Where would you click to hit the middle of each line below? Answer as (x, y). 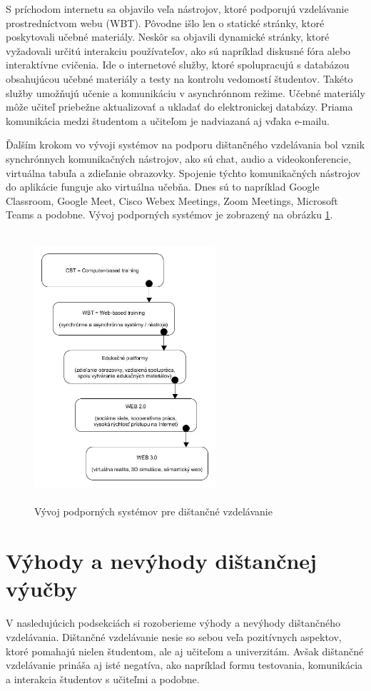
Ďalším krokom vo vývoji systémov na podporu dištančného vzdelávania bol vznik (185, 145)
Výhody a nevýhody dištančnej (161, 561)
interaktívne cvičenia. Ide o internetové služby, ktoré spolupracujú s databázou (178, 65)
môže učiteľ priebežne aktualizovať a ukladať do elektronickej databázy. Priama (179, 107)
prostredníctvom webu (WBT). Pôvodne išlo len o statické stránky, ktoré (165, 22)
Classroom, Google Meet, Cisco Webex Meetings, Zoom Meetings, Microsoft (172, 200)
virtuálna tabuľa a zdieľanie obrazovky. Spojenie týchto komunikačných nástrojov (183, 172)
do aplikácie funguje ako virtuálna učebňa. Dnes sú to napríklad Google (163, 187)
